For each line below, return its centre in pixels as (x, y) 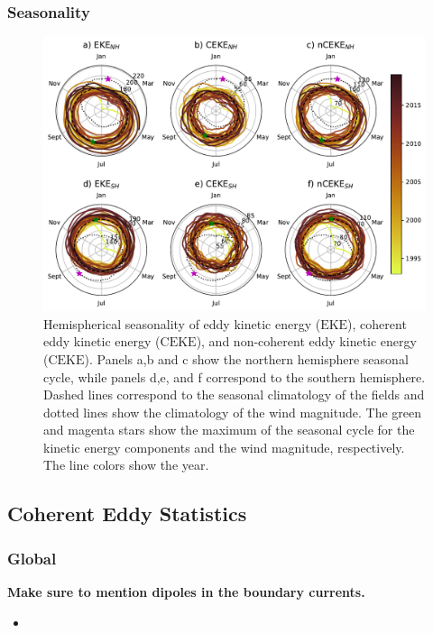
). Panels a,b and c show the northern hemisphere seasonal (246, 358)
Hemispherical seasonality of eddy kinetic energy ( (182, 323)
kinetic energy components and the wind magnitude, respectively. (224, 447)
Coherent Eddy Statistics (127, 514)
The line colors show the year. (126, 465)
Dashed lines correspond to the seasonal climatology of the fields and (234, 394)
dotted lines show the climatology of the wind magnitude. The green (233, 412)
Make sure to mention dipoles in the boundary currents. (186, 592)
